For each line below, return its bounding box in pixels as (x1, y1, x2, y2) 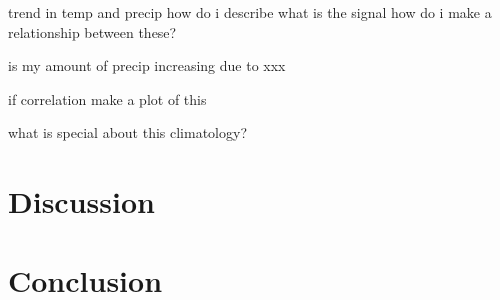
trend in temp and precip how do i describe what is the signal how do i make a (8, 2, 492, 22)
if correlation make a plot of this (8, 88, 207, 109)
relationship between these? (8, 21, 177, 42)
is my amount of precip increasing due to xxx (8, 55, 286, 76)
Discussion (8, 181, 155, 222)
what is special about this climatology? (8, 122, 248, 143)
